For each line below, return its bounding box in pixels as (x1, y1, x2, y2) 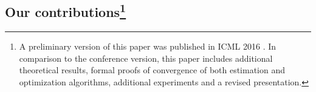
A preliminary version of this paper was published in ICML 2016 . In (19, 40, 276, 53)
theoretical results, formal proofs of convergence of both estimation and (19, 64, 286, 76)
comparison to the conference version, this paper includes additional (19, 51, 273, 64)
